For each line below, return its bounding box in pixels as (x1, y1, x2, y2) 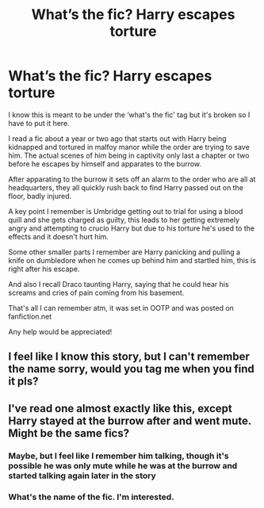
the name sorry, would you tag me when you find (8, 362, 255, 376)
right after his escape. (8, 264, 80, 273)
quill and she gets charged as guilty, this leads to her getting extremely (8, 215, 240, 224)
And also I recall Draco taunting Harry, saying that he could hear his (8, 279, 229, 288)
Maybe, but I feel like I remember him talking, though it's (8, 450, 229, 461)
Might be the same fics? (8, 426, 129, 440)
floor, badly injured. (8, 191, 72, 201)
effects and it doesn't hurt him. (8, 231, 109, 241)
